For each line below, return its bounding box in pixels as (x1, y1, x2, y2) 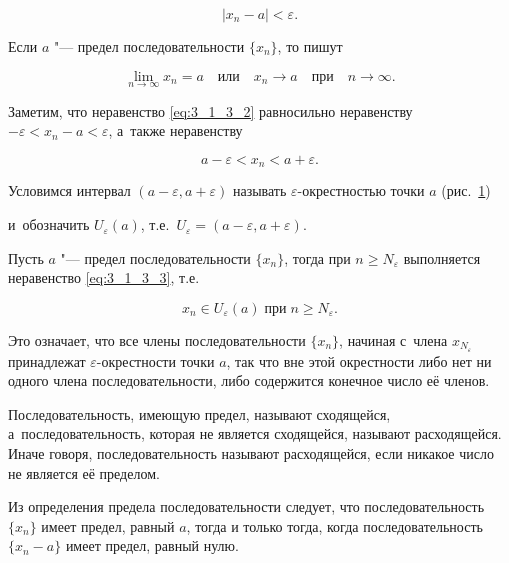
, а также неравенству (108, 120, 243, 141)
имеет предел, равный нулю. (65, 535, 239, 556)
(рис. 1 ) (441, 180, 491, 201)
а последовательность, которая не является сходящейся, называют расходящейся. (8, 423, 502, 444)
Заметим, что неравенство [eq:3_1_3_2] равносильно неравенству (8, 100, 413, 121)
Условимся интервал (8, 180, 131, 201)
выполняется (403, 247, 481, 268)
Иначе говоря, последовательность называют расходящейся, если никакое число (8, 443, 494, 464)
